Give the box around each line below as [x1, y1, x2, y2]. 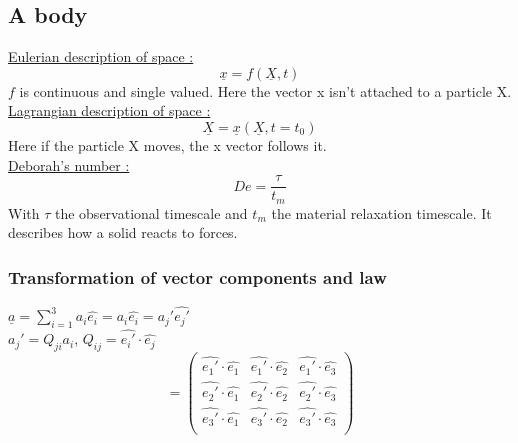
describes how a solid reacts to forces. [8, 222, 238, 243]
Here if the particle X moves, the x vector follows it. [8, 134, 327, 155]
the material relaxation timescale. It [271, 202, 492, 223]
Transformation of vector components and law [8, 264, 387, 289]
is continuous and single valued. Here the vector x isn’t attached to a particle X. [19, 80, 512, 101]
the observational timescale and [54, 202, 248, 223]
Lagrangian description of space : [8, 100, 211, 121]
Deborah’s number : [8, 154, 130, 175]
